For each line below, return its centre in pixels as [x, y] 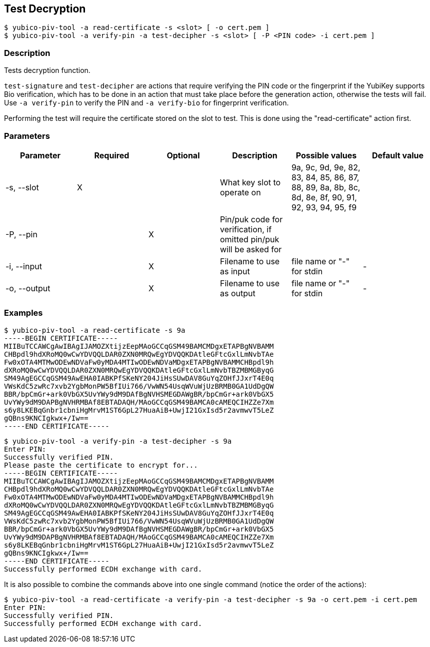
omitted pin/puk [249, 239]
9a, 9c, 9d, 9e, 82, [326, 167]
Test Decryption [45, 9]
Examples [23, 313]
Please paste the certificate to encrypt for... [101, 465]
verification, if [246, 229]
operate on [240, 192]
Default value [398, 155]
